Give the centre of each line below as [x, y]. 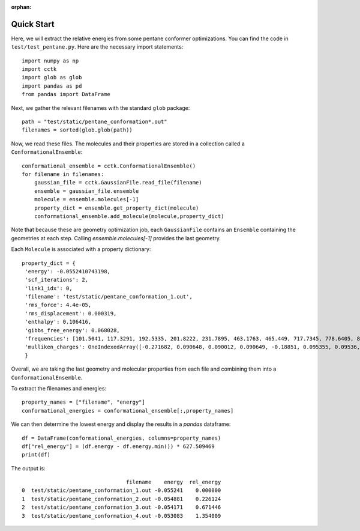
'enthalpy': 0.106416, [58, 322]
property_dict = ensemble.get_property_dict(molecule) [116, 208]
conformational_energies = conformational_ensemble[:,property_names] [128, 411]
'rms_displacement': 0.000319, [71, 313]
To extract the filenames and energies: [59, 388]
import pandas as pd [52, 86]
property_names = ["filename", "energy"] [83, 402]
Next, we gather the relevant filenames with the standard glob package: [100, 108]
